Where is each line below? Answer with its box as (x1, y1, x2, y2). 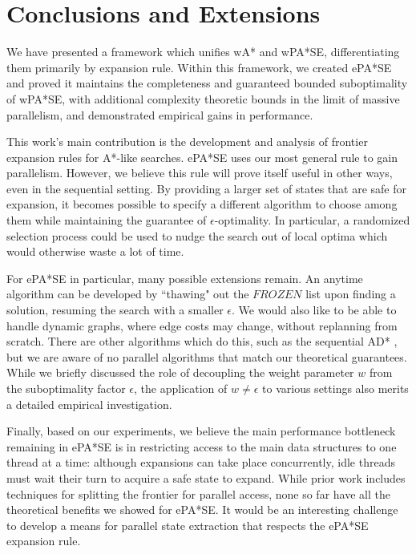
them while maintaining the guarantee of (6, 212, 207, 228)
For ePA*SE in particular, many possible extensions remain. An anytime (6, 269, 363, 286)
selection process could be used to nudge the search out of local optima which (6, 227, 388, 244)
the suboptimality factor (6, 380, 126, 396)
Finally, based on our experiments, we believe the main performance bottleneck (6, 423, 396, 439)
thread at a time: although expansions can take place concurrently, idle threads (6, 454, 395, 471)
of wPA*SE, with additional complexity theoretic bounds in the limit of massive (6, 90, 400, 107)
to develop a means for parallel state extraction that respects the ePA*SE (6, 516, 369, 533)
